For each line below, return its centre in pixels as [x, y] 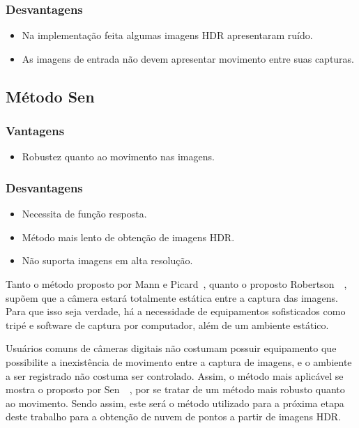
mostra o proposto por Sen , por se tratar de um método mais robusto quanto [175, 389]
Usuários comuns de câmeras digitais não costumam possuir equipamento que [171, 348]
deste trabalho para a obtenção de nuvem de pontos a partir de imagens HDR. [174, 416]
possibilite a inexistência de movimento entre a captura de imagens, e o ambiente [179, 361]
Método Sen [50, 96]
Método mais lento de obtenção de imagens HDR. [128, 237]
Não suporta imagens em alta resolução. [107, 260]
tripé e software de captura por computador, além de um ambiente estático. [167, 324]
